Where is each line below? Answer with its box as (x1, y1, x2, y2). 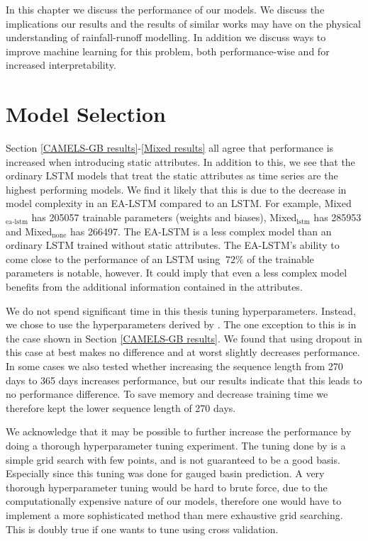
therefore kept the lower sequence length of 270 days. (6, 400, 236, 415)
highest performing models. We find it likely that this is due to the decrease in (6, 182, 347, 196)
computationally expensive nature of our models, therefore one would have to (6, 493, 342, 508)
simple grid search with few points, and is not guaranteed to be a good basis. (6, 452, 340, 467)
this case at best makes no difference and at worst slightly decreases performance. (6, 345, 360, 359)
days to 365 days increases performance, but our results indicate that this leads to (6, 372, 362, 387)
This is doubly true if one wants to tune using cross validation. (6, 521, 279, 536)
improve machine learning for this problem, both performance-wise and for (6, 43, 330, 58)
